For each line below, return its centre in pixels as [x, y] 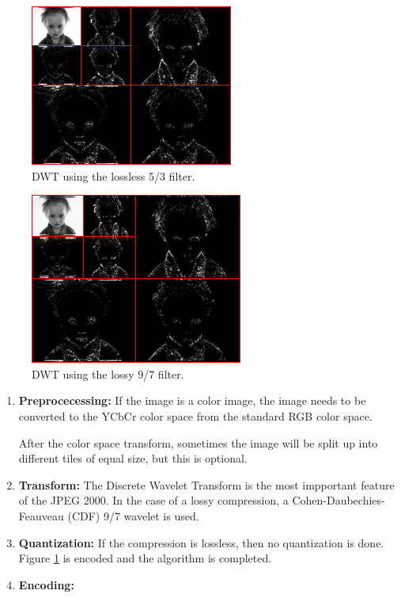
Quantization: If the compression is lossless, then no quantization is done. [201, 542]
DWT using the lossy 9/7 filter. [108, 373]
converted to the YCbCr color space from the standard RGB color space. [195, 415]
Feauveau [41, 515]
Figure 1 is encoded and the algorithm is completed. [145, 558]
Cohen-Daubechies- [339, 500]
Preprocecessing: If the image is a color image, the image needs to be [192, 400]
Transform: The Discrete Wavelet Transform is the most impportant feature [206, 484]
